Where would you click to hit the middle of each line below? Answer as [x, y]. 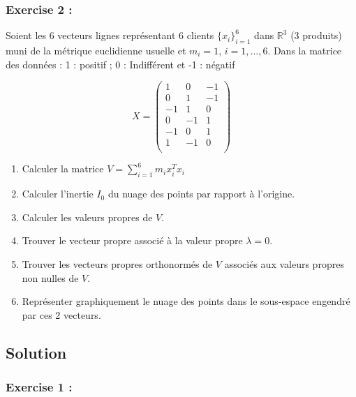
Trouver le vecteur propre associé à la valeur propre [132, 240]
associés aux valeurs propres [284, 264]
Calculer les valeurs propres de [87, 217]
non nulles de [50, 277]
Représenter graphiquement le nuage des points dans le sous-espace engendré [186, 301]
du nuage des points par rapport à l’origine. [201, 194]
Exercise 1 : [39, 387]
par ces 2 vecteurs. [61, 314]
